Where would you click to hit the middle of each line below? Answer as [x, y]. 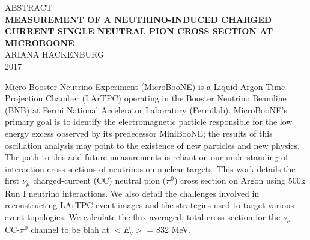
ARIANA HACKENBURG [54, 54]
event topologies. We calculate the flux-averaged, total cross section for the [143, 216]
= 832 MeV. [169, 229]
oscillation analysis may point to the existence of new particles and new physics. [152, 145]
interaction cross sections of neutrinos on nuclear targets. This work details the [150, 168]
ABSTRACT [29, 7]
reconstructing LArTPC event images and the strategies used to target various [150, 205]
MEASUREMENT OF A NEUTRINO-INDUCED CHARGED [138, 19]
